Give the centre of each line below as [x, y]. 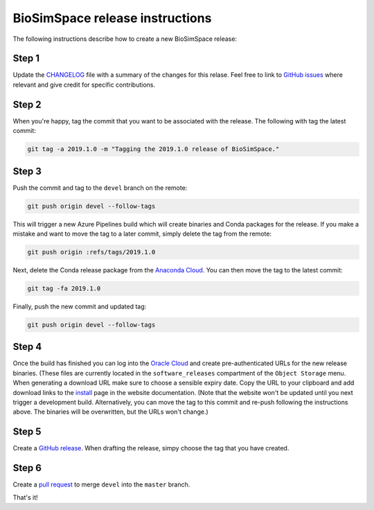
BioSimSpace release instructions [112, 18]
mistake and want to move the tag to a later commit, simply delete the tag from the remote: [142, 234]
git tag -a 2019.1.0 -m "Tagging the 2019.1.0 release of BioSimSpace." [153, 149]
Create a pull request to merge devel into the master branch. [101, 484]
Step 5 [27, 432]
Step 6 [27, 468]
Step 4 [27, 347]
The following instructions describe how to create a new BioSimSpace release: [125, 39]
